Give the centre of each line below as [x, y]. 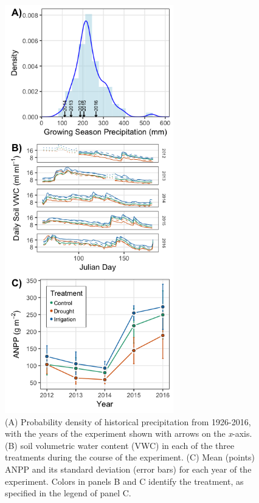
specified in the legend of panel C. [68, 493]
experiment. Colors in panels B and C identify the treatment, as [124, 481]
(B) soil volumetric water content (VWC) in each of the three [120, 445]
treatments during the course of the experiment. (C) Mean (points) [130, 457]
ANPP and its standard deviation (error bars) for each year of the [128, 469]
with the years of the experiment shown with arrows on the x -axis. [129, 433]
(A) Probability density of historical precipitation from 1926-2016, [128, 421]
